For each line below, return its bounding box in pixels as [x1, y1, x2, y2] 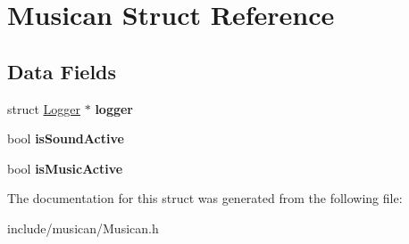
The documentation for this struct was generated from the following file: [7, 189, 403, 207]
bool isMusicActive [7, 159, 123, 177]
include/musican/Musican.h [7, 218, 159, 237]
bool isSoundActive [7, 129, 124, 148]
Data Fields [7, 57, 117, 85]
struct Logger [7, 99, 81, 118]
